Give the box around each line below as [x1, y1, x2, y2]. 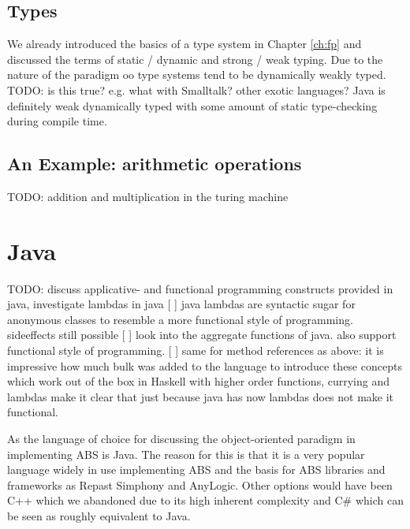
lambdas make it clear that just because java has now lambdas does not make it [7, 388, 394, 404]
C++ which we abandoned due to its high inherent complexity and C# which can [7, 492, 404, 509]
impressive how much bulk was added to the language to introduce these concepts [7, 357, 402, 374]
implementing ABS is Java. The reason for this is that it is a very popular [7, 445, 365, 462]
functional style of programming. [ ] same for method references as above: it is [7, 342, 384, 359]
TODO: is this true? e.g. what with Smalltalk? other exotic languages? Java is [7, 81, 386, 98]
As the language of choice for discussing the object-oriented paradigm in [7, 430, 356, 447]
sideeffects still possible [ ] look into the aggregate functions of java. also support [7, 326, 397, 343]
